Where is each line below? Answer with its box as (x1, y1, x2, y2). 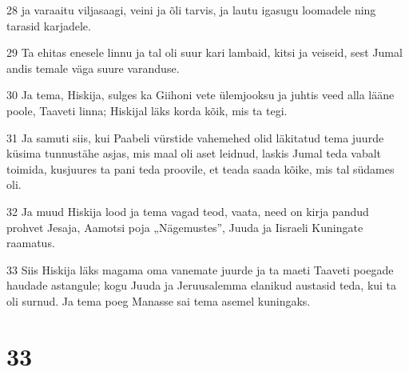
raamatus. (6, 234, 55, 251)
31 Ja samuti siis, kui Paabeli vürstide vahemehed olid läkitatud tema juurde (6, 129, 384, 146)
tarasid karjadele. (6, 17, 91, 34)
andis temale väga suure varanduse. (6, 59, 180, 76)
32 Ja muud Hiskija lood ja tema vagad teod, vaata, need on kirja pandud (6, 202, 369, 219)
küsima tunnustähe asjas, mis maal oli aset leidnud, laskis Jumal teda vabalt (6, 145, 382, 162)
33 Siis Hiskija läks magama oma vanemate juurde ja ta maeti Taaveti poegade (6, 261, 394, 278)
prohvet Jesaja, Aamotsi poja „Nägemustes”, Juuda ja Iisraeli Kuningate (6, 218, 363, 235)
